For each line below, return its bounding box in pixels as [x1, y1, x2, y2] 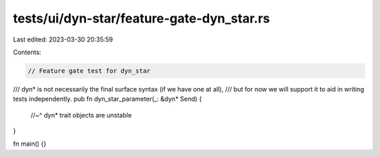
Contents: [13, 48, 42, 56]
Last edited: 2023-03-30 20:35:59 [13, 35, 113, 44]
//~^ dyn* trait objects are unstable [30, 111, 132, 119]
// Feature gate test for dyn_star [27, 67, 151, 75]
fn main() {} [13, 139, 47, 148]
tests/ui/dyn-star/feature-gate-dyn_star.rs [13, 11, 270, 26]
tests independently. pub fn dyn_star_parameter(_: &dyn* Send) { [13, 95, 202, 103]
